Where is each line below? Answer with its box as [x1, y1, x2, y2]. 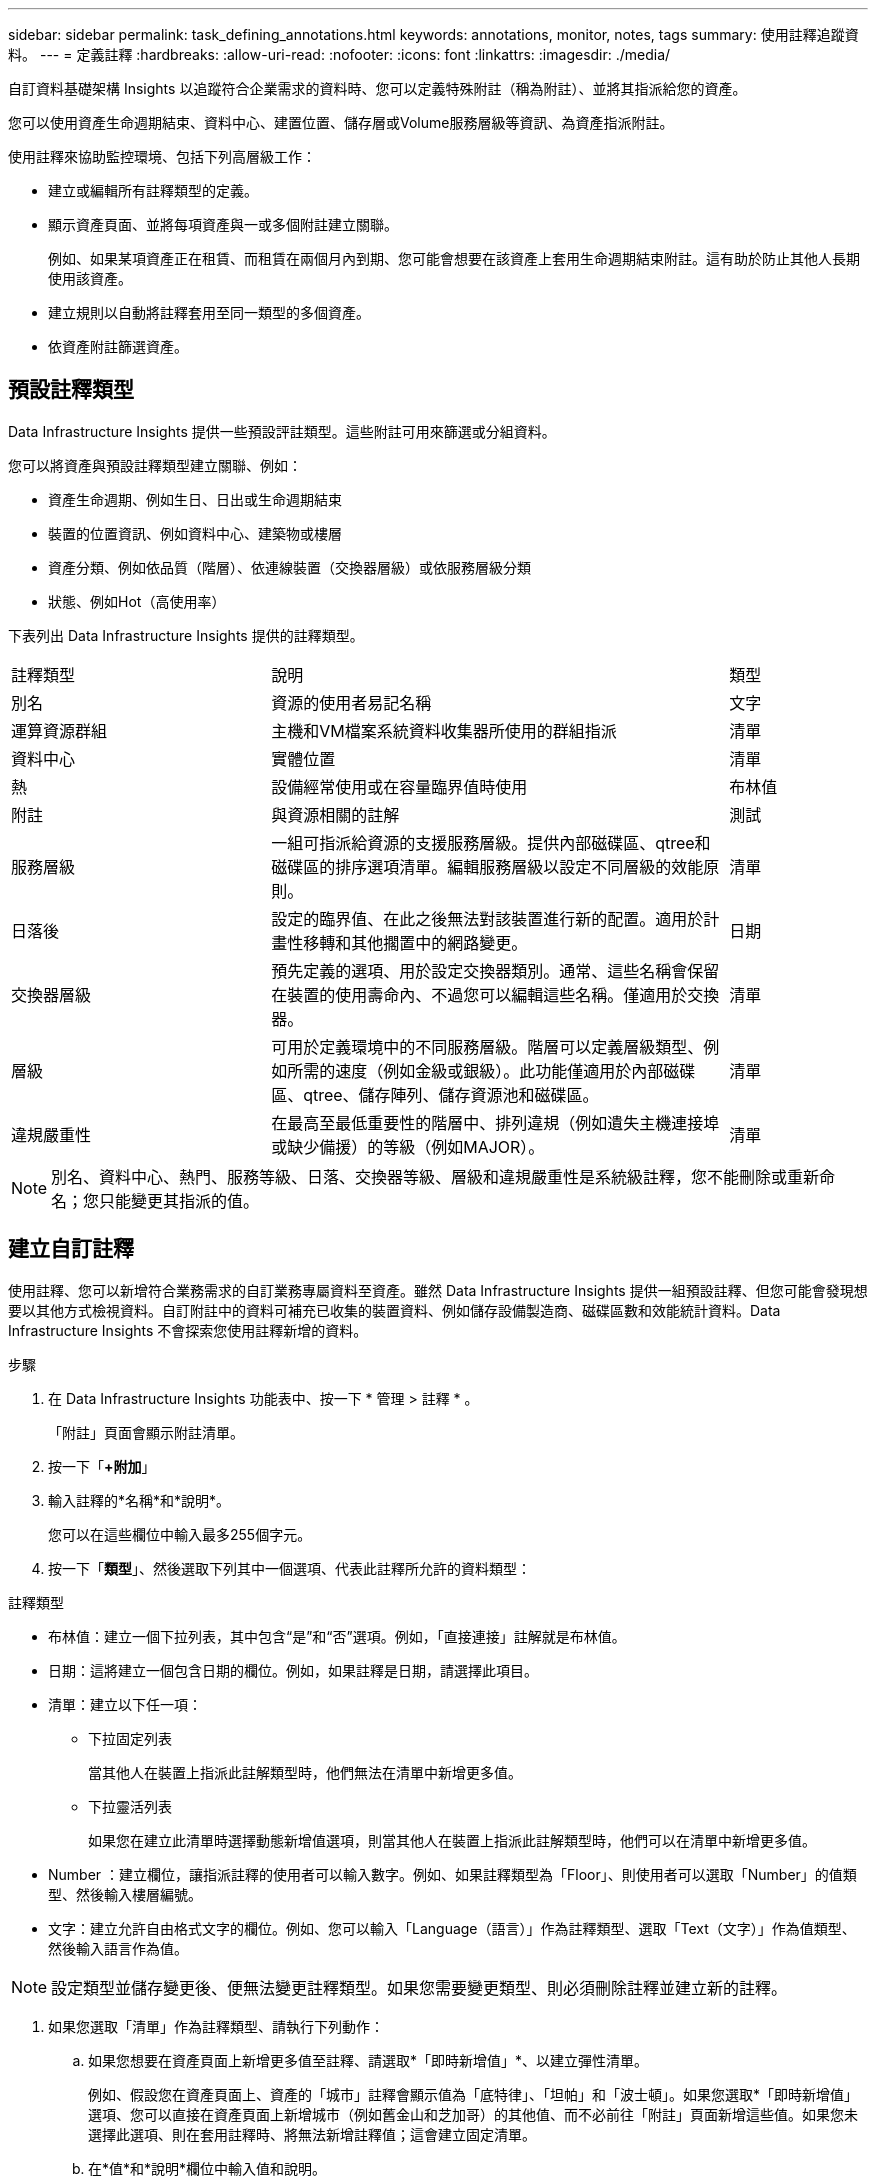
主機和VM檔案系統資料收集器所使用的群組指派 [271, 720, 617, 741]
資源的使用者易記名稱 [271, 692, 432, 713]
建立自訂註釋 [8, 1236, 134, 1262]
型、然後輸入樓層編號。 [48, 1885, 202, 1903]
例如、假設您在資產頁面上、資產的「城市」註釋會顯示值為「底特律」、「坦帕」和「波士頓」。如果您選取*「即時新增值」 [88, 2085, 859, 2103]
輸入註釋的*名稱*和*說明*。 [48, 1491, 231, 1509]
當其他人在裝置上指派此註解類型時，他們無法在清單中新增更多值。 [88, 1763, 522, 1781]
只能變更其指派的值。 [99, 1190, 260, 1211]
